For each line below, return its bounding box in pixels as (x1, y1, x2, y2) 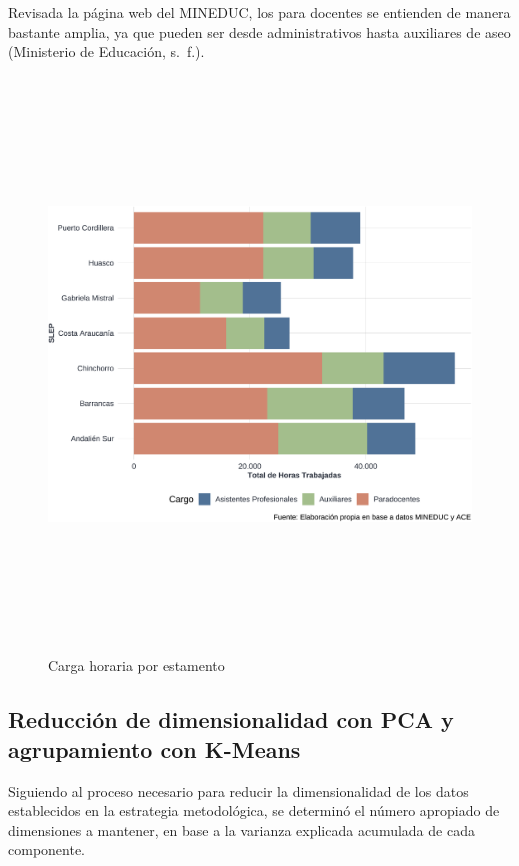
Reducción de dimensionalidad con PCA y (8, 704, 454, 735)
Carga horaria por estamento (48, 655, 225, 676)
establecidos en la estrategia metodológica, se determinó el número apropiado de (8, 800, 500, 821)
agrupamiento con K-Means (8, 733, 301, 764)
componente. (8, 839, 85, 860)
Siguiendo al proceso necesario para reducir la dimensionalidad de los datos (8, 780, 469, 801)
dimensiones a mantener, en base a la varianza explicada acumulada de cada (8, 819, 475, 840)
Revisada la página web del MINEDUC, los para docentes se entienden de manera (8, 2, 511, 22)
